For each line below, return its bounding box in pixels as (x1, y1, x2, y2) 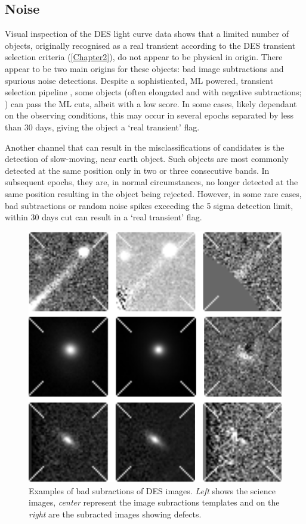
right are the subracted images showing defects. (29, 508, 202, 520)
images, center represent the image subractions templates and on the (29, 496, 280, 509)
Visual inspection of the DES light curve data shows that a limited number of (5, 27, 289, 40)
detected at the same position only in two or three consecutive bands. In (5, 164, 270, 176)
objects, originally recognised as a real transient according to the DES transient (5, 39, 296, 51)
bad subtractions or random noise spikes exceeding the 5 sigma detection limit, (5, 199, 293, 211)
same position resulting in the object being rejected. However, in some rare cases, (5, 187, 302, 199)
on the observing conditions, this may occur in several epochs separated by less (5, 109, 294, 121)
